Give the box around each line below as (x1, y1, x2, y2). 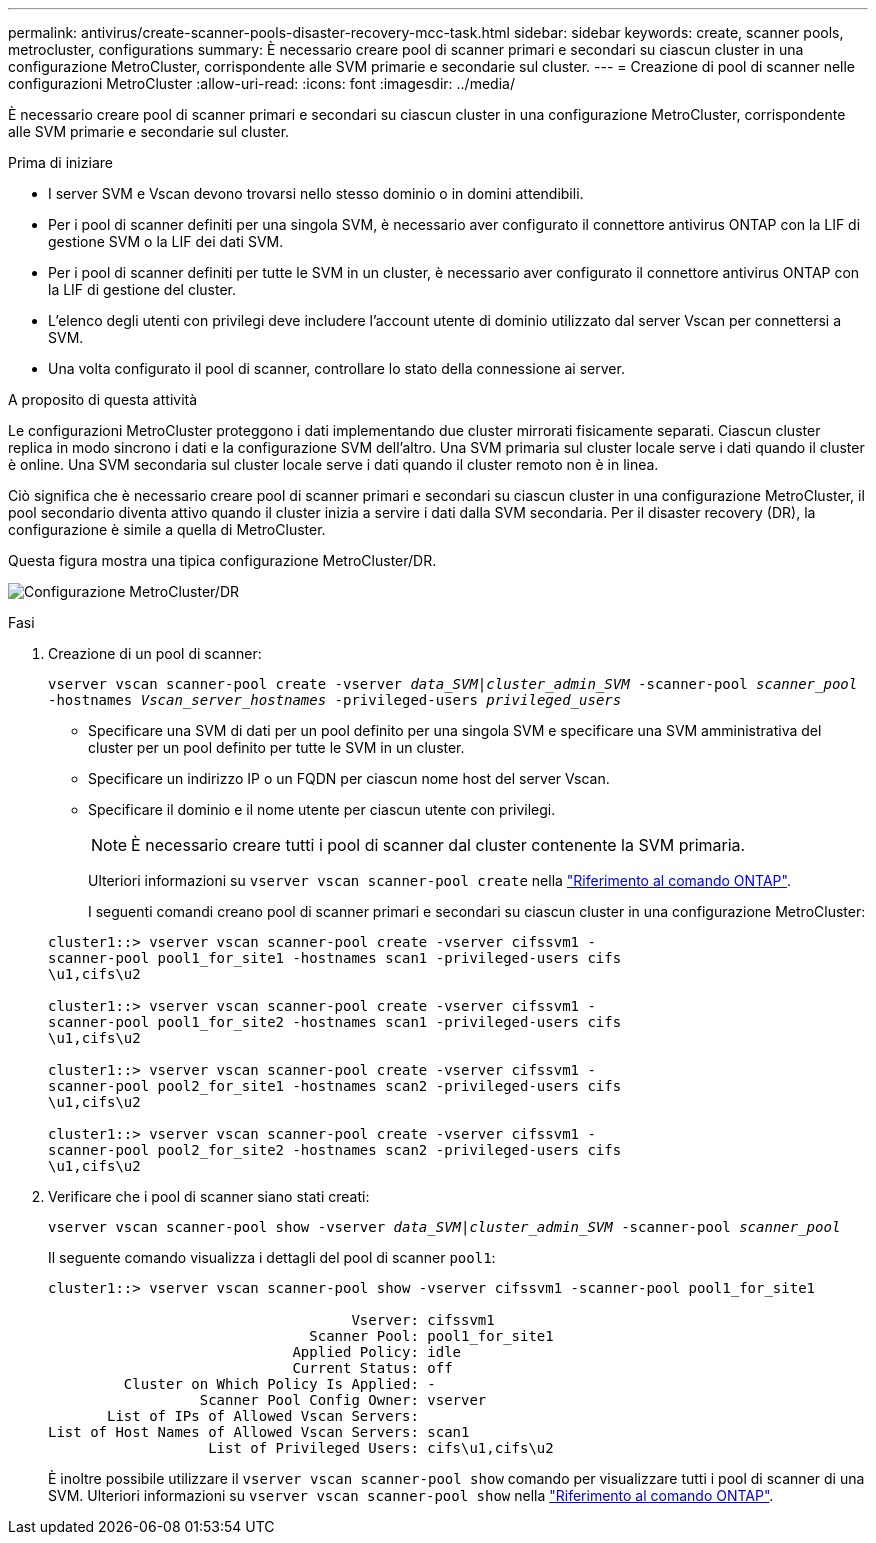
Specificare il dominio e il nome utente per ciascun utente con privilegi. (88, 801, 556, 818)
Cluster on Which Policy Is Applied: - (123, 1376, 436, 1392)
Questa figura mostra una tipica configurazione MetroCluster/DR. (8, 552, 437, 569)
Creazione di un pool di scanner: (48, 645, 262, 662)
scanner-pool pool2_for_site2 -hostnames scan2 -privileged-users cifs (48, 1142, 622, 1158)
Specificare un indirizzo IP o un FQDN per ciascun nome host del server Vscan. (88, 770, 610, 787)
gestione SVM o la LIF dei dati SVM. (48, 233, 284, 250)
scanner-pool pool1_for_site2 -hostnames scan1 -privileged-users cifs (48, 1014, 622, 1030)
